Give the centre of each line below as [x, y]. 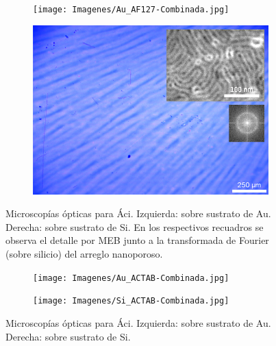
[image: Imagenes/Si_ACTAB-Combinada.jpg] [131, 301]
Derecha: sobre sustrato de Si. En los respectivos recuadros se [135, 226]
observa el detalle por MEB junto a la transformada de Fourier [137, 240]
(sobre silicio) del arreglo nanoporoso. [84, 254]
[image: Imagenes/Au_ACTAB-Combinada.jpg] [131, 278]
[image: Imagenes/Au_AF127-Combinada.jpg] [131, 10]
